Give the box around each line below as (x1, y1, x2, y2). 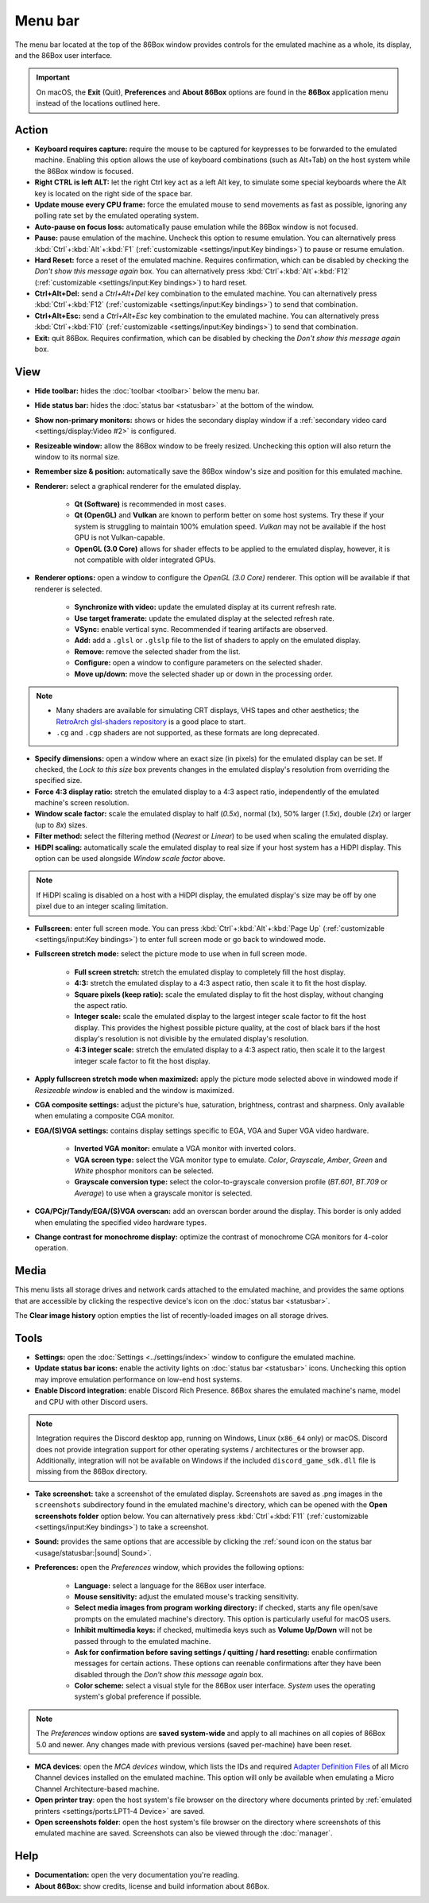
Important (36, 72, 71, 83)
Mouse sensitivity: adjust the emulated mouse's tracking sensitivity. (74, 1591, 300, 1601)
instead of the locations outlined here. (36, 99, 160, 108)
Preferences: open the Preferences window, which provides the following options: (34, 1563, 305, 1572)
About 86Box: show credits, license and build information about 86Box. (34, 1881, 270, 1891)
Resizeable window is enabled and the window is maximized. (34, 1085, 234, 1095)
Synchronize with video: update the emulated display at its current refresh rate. (74, 603, 337, 612)
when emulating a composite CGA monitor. (34, 1111, 175, 1121)
